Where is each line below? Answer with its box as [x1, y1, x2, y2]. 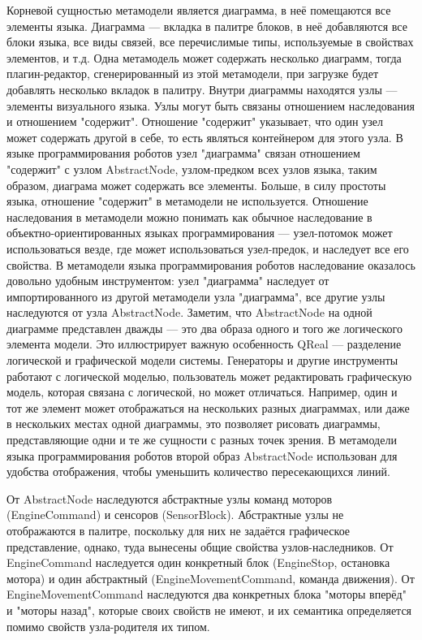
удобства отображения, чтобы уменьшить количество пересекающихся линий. [6, 463, 390, 480]
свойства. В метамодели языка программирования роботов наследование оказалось [6, 256, 416, 273]
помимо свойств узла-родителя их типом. [6, 617, 210, 634]
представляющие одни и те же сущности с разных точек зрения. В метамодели [6, 431, 397, 448]
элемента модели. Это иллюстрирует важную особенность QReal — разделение [6, 335, 402, 352]
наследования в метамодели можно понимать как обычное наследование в [6, 208, 372, 225]
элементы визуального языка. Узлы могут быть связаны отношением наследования [6, 97, 415, 114]
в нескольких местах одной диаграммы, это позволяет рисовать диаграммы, [6, 415, 381, 432]
